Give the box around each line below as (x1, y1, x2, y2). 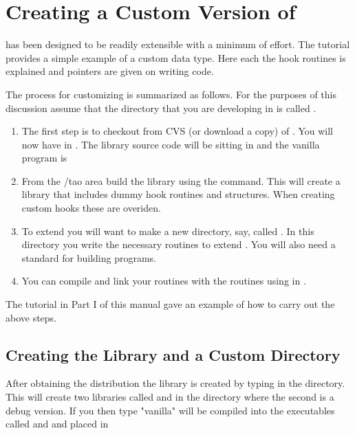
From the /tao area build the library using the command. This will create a (21, 173, 341, 188)
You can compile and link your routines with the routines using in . (21, 274, 306, 288)
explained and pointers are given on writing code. (6, 64, 214, 78)
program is (21, 150, 67, 165)
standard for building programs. (21, 250, 156, 265)
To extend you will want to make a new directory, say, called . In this (21, 223, 314, 238)
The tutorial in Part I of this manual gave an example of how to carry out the (6, 297, 335, 311)
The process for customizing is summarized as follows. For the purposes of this (6, 87, 337, 101)
